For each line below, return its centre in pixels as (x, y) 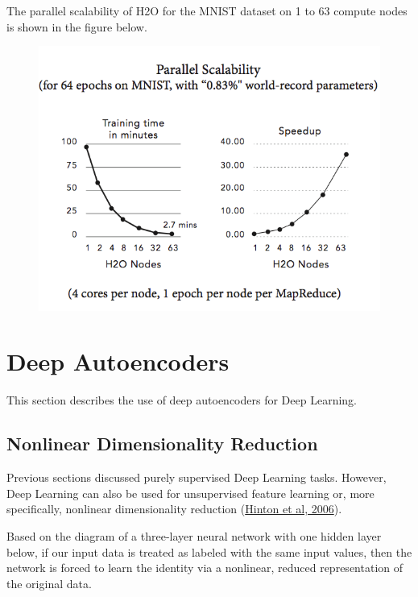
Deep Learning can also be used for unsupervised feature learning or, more (190, 493)
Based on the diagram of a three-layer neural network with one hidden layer (194, 535)
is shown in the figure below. (77, 26)
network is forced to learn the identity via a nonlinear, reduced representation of (205, 568)
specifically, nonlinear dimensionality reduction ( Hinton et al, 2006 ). (174, 509)
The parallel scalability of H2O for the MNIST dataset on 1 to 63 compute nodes (207, 10)
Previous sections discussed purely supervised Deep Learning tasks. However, (197, 477)
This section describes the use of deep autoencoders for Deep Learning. (182, 400)
